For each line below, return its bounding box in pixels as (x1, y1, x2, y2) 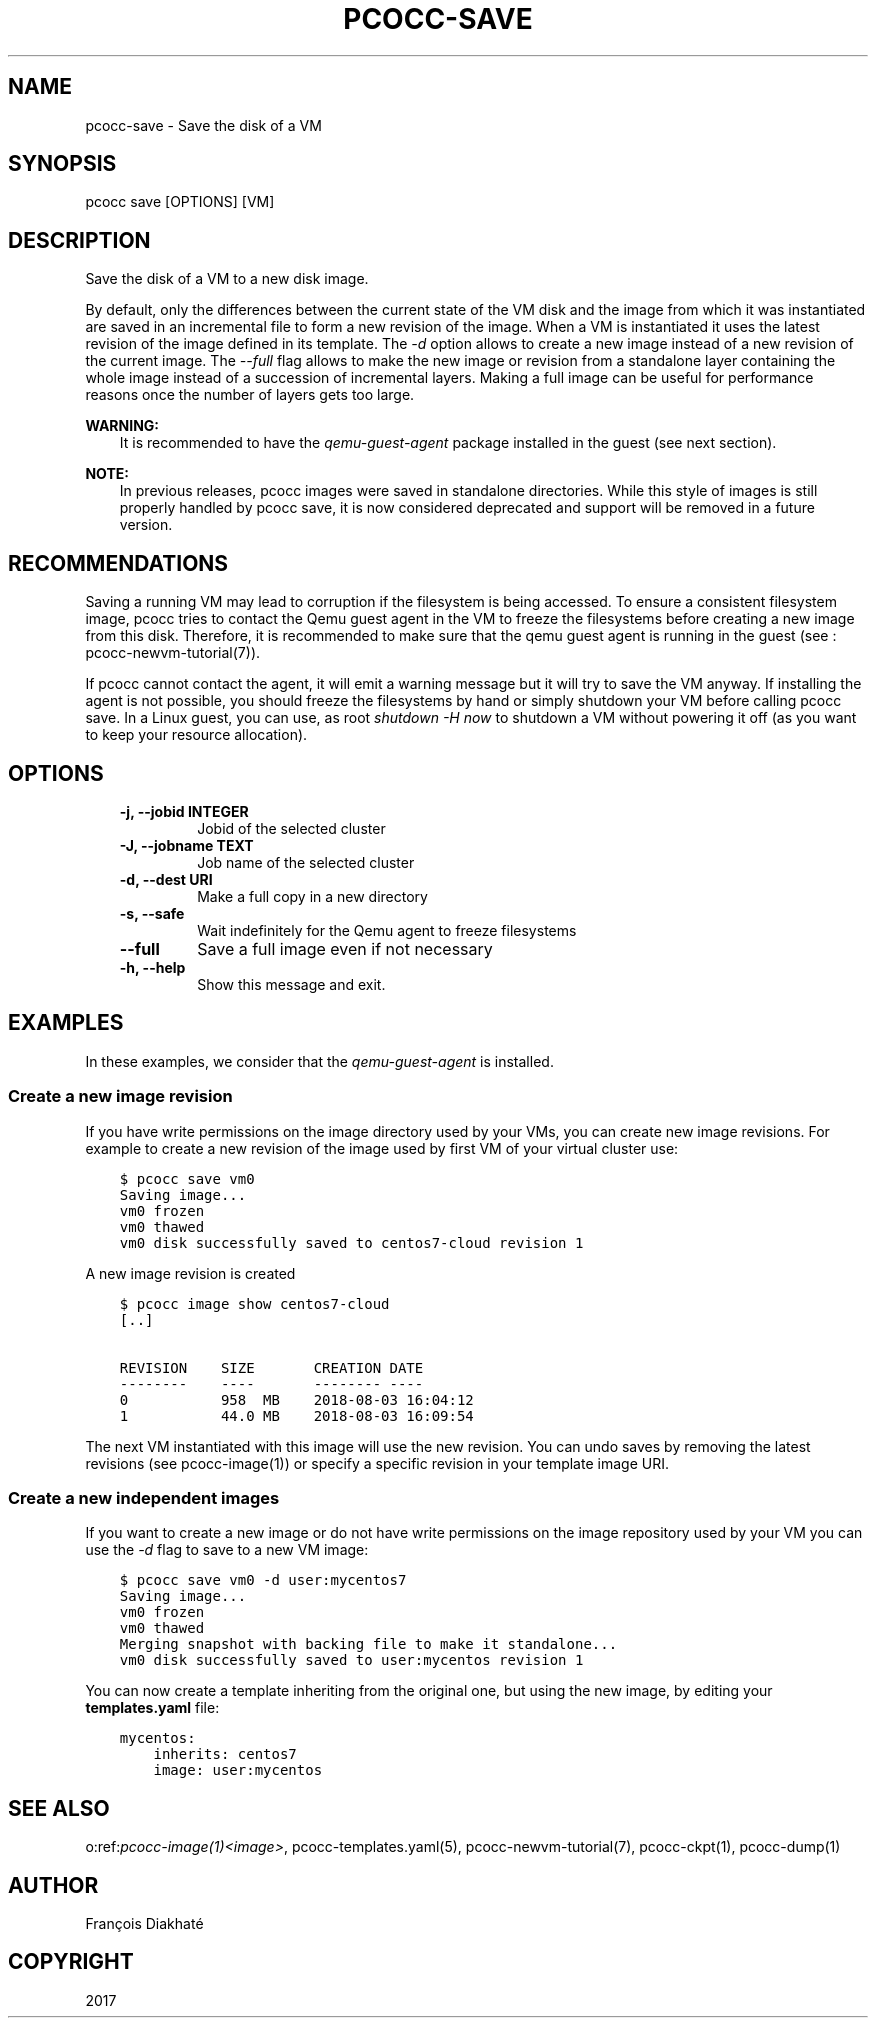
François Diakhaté (85, 1915, 204, 1932)
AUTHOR (8, 1872, 99, 1898)
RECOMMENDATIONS (8, 550, 229, 576)
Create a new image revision (8, 1086, 233, 1107)
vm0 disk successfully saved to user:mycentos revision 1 (119, 1652, 584, 1669)
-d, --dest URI (119, 870, 213, 888)
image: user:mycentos (153, 1762, 323, 1779)
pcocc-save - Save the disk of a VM (85, 116, 322, 134)
